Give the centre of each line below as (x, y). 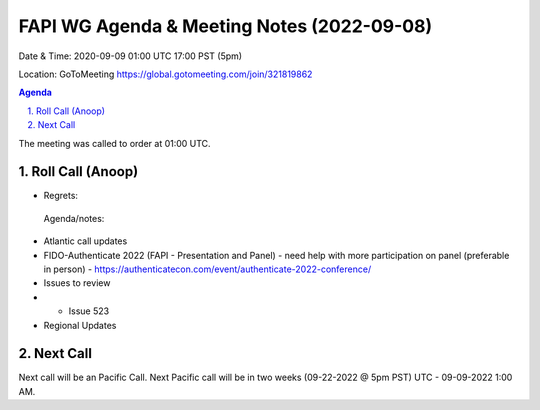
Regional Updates (80, 325)
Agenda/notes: (74, 218)
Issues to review (77, 283)
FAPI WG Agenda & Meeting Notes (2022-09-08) (225, 26)
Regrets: (61, 196)
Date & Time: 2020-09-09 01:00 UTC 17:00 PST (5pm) (130, 56)
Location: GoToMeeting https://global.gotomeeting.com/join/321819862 (165, 74)
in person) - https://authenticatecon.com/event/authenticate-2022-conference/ (207, 269)
